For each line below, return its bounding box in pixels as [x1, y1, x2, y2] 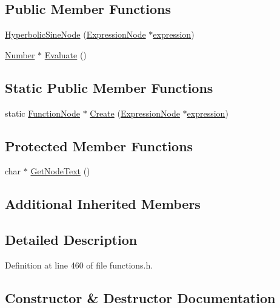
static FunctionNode [5, 106, 80, 119]
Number [5, 48, 35, 61]
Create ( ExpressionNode [90, 106, 180, 119]
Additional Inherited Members [5, 194, 201, 213]
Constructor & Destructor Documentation [5, 288, 276, 307]
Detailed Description [5, 230, 138, 249]
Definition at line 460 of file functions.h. [5, 258, 153, 271]
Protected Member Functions [5, 136, 193, 155]
